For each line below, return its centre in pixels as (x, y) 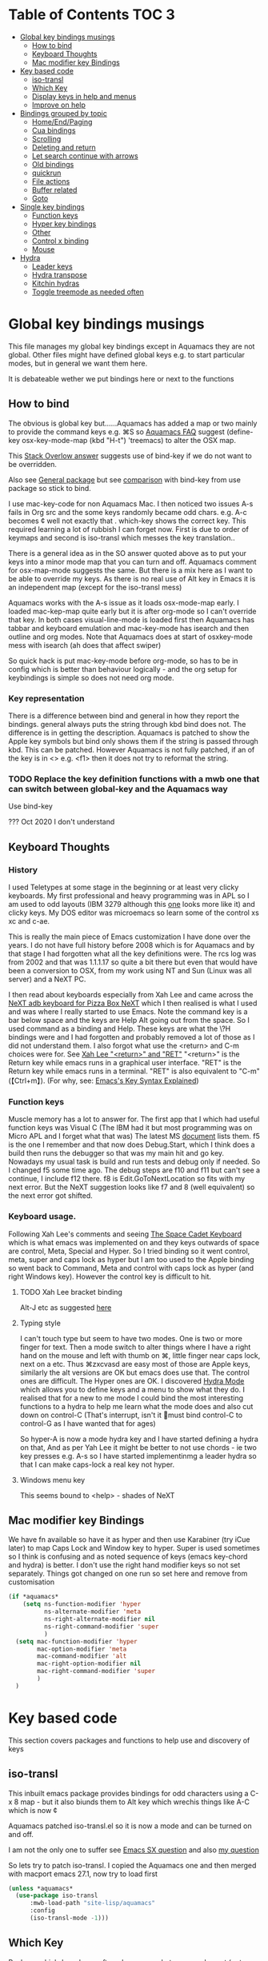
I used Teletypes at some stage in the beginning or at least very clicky (124, 887)
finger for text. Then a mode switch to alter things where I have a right (135, 1347)
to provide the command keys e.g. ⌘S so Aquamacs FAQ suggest (117, 431)
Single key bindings (52, 206)
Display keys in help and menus (84, 96)
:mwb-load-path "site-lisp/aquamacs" (92, 1903)
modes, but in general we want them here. (78, 363)
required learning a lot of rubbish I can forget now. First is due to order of (129, 529)
